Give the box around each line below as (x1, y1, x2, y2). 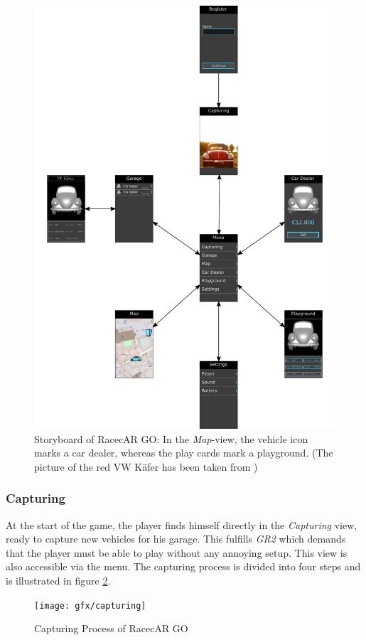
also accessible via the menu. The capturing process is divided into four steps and (6, 559, 361, 574)
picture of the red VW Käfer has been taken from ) (34, 459, 258, 474)
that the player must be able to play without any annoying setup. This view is (6, 545, 348, 560)
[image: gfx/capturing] (34, 600, 146, 611)
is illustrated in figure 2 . (6, 572, 111, 587)
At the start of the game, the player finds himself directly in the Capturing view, (6, 517, 357, 532)
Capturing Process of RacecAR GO (34, 621, 188, 636)
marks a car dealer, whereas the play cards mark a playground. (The (34, 445, 333, 460)
